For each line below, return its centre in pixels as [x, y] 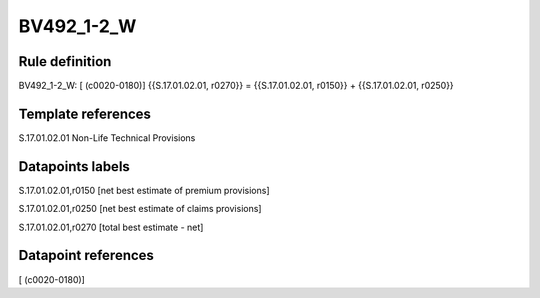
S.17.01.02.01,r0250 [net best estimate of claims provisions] [140, 209]
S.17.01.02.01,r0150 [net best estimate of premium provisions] [144, 190]
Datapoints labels [74, 166]
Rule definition [65, 61]
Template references [85, 113]
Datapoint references [86, 255]
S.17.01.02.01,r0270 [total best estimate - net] [111, 227]
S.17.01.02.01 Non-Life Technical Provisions [107, 137]
